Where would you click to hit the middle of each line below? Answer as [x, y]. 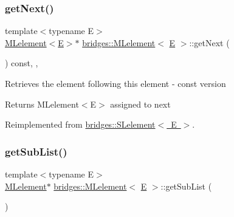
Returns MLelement [42, 104]
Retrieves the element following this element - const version [115, 83]
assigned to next [140, 104]
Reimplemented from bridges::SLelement [80, 124]
